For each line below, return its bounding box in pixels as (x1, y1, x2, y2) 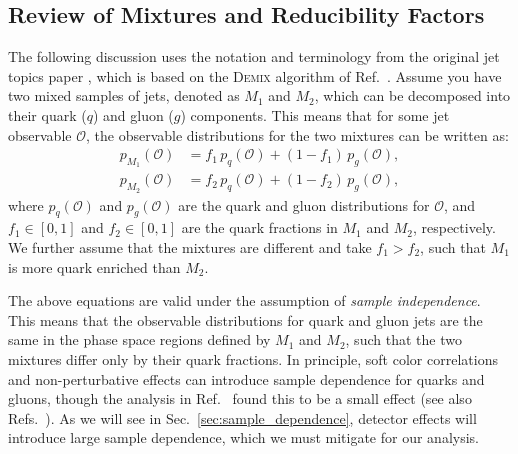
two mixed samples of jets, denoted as (8, 85, 240, 106)
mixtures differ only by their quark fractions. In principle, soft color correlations (8, 349, 498, 369)
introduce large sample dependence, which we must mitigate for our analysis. (8, 427, 480, 448)
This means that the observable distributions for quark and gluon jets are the (8, 309, 483, 330)
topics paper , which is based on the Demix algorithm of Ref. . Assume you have (8, 65, 502, 86)
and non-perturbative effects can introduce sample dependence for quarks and (8, 368, 485, 389)
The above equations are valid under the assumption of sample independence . (8, 290, 481, 311)
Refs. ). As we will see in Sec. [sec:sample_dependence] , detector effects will (8, 407, 477, 428)
